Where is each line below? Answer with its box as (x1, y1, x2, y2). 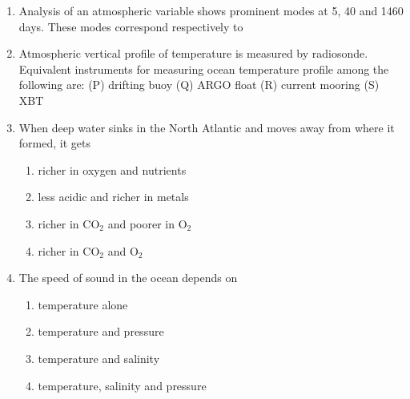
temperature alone (38, 296, 128, 312)
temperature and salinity (38, 349, 160, 366)
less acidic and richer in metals (38, 188, 189, 205)
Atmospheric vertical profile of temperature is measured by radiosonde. (18, 45, 368, 62)
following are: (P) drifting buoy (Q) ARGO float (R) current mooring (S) (18, 76, 380, 93)
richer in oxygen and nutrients (38, 161, 187, 178)
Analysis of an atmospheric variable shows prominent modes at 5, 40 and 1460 (18, 2, 404, 18)
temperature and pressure (38, 323, 164, 340)
